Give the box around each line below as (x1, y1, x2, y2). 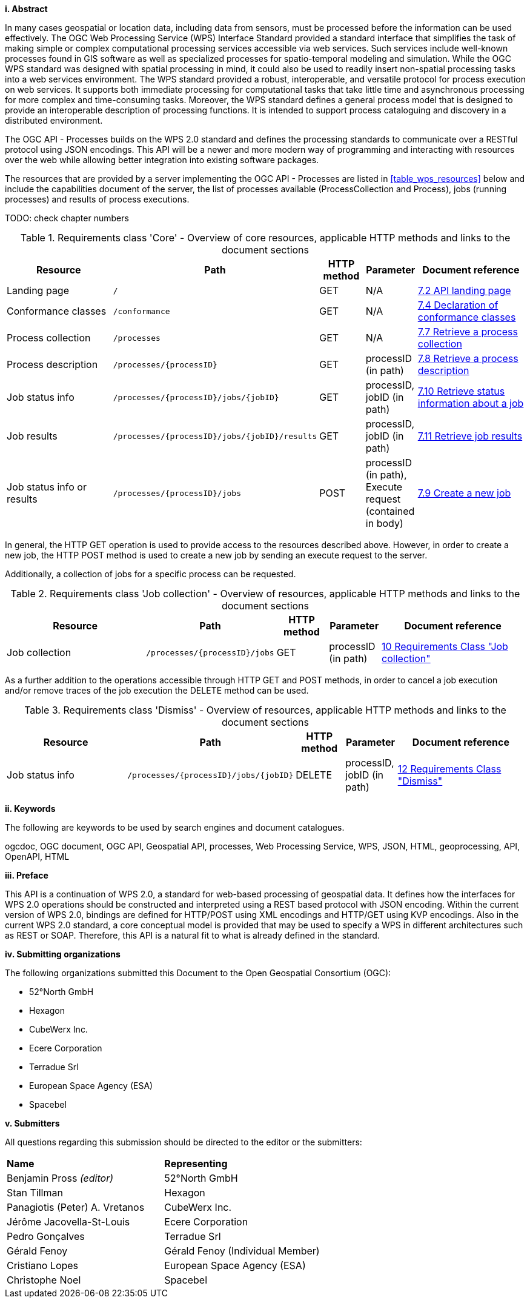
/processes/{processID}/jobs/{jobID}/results (113, 431, 317, 441)
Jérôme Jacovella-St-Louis (7, 1216, 130, 1228)
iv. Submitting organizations (5, 949, 121, 959)
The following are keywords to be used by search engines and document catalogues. (5, 822, 345, 832)
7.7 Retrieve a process (417, 326, 518, 338)
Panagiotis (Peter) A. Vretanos (7, 1201, 145, 1213)
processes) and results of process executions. (5, 194, 190, 204)
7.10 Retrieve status (417, 385, 505, 397)
